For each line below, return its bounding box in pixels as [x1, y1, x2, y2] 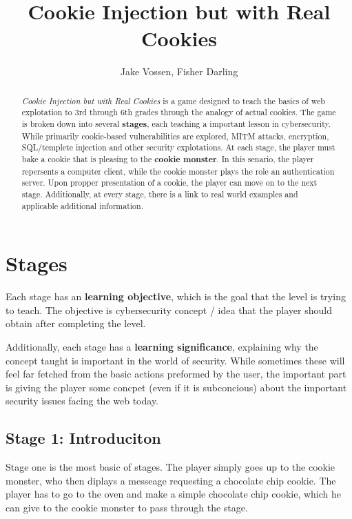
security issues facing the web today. [6, 393, 158, 408]
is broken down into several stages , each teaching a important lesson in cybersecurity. [21, 118, 331, 130]
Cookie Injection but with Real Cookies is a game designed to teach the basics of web [21, 95, 325, 106]
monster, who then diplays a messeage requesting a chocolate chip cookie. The [6, 473, 336, 487]
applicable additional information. [21, 199, 143, 211]
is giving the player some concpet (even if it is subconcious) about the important [6, 380, 347, 394]
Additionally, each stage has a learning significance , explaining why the [6, 339, 318, 353]
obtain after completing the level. [6, 316, 146, 331]
